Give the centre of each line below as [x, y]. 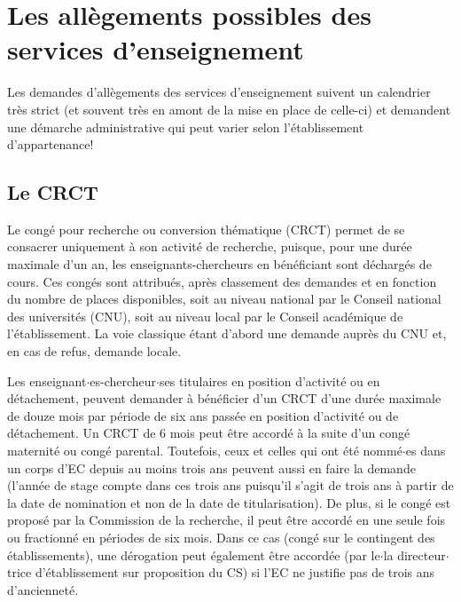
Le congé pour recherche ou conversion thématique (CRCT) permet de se [206, 229]
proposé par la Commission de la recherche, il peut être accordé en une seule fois [227, 520]
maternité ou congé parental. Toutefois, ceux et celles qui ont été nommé [205, 451]
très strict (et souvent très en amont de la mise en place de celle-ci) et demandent [229, 109]
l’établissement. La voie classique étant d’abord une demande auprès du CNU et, [227, 333]
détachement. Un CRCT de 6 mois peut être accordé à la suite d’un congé [209, 433]
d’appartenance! [51, 144]
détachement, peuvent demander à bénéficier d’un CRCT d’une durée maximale [224, 398]
